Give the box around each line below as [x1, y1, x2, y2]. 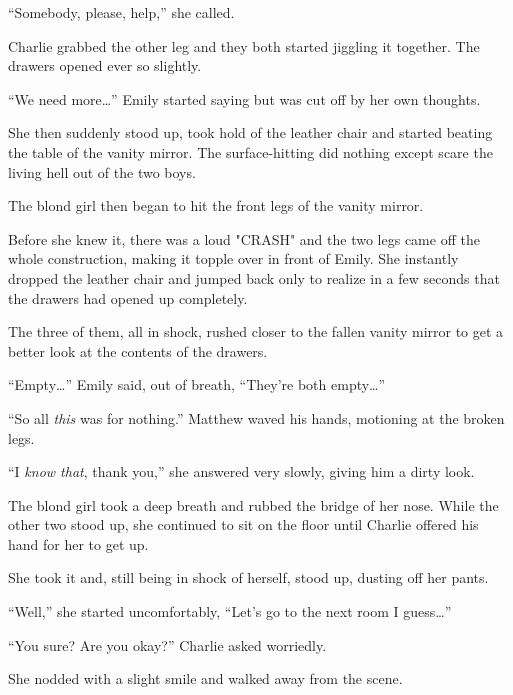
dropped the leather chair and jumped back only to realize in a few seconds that [8, 267, 500, 288]
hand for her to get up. [8, 533, 149, 554]
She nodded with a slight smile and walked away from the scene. [8, 668, 403, 689]
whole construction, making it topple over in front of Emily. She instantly [8, 248, 459, 269]
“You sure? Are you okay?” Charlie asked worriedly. [8, 634, 327, 655]
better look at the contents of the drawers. [8, 340, 268, 361]
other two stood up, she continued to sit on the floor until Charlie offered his [8, 514, 479, 535]
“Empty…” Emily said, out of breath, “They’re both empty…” [8, 374, 386, 395]
